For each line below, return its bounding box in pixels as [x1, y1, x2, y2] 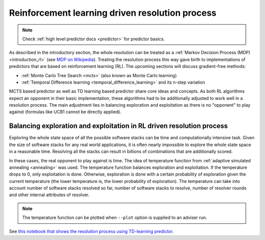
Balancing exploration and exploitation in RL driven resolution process [9, 122, 228, 130]
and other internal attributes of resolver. [9, 192, 90, 198]
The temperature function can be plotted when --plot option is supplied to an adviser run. [22, 214, 207, 221]
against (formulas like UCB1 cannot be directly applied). [9, 109, 122, 115]
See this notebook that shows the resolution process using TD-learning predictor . [9, 228, 174, 234]
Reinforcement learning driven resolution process [9, 7, 217, 18]
